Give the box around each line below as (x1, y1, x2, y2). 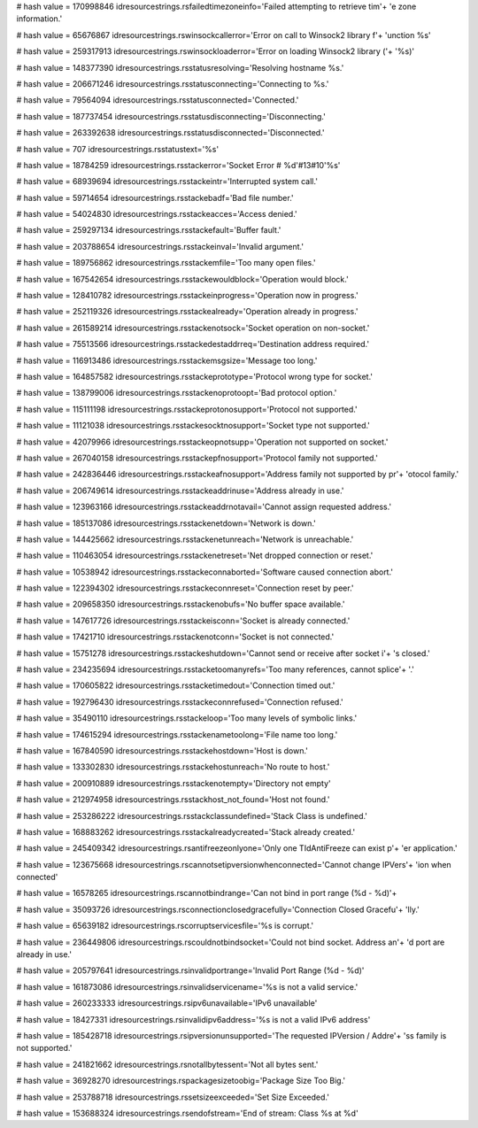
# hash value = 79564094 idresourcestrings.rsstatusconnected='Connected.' (16, 95, 299, 105)
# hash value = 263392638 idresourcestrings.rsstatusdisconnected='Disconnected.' (16, 127, 325, 138)
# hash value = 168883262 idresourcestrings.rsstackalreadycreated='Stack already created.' (16, 826, 356, 837)
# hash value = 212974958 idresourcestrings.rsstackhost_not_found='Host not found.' (16, 794, 330, 805)
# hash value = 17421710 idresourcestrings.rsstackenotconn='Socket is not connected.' (16, 631, 335, 642)
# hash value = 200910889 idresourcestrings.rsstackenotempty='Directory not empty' (16, 777, 331, 788)
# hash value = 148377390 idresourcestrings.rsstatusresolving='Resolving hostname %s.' (16, 62, 344, 73)
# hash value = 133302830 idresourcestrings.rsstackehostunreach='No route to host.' (16, 761, 330, 772)
